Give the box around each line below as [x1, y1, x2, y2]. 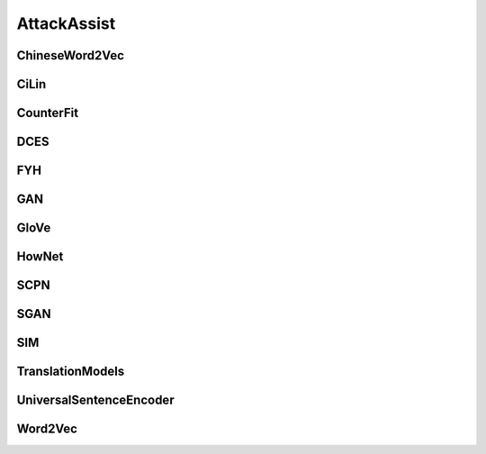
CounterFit [16, 105, 79, 121]
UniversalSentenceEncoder [16, 393, 175, 408]
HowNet [16, 249, 64, 265]
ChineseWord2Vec [16, 48, 125, 63]
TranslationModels [16, 364, 125, 379]
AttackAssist [16, 14, 116, 33]
